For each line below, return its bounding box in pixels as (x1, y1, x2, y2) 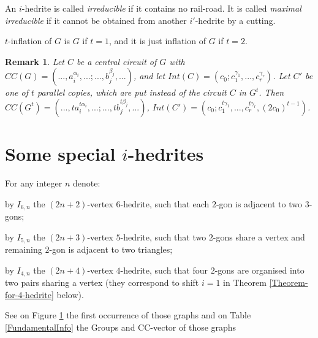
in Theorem (223, 276, 267, 289)
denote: (72, 177, 100, 190)
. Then (259, 86, 284, 99)
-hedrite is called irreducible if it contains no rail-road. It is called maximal (21, 2, 301, 14)
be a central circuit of (77, 55, 157, 67)
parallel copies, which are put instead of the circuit (37, 86, 227, 99)
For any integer (5, 177, 62, 190)
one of (5, 86, 28, 99)
